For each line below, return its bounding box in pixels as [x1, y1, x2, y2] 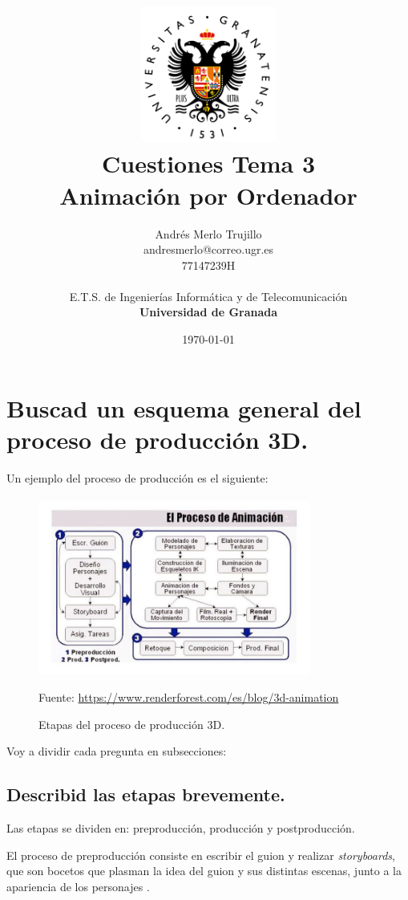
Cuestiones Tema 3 [101, 147, 316, 180]
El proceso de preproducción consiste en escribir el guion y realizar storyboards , [6, 846, 395, 863]
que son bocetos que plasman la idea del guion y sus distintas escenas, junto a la [6, 862, 402, 879]
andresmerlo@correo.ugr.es [143, 241, 274, 258]
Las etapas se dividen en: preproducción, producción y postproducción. [6, 820, 355, 837]
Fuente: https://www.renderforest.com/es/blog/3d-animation [38, 689, 339, 706]
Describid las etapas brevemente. [6, 782, 285, 807]
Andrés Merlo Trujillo [155, 225, 262, 242]
